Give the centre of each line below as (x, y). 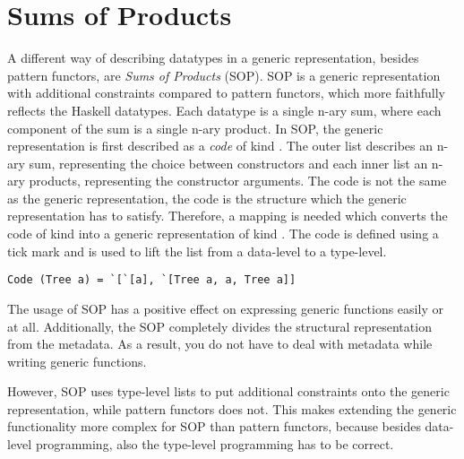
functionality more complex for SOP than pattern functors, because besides (214, 426)
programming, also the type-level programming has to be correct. (215, 444)
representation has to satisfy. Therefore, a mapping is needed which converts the (228, 216)
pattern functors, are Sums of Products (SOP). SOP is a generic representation (224, 75)
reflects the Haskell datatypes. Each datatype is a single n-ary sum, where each (224, 110)
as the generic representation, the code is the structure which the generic (207, 198)
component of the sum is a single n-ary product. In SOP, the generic (195, 128)
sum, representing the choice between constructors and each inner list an (228, 163)
